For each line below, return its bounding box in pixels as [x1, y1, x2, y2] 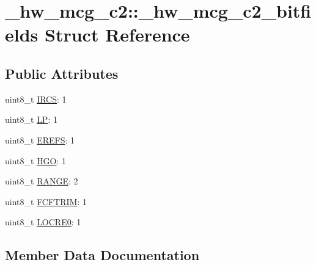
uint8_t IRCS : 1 [5, 92, 67, 105]
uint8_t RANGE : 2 [5, 175, 78, 187]
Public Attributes [5, 64, 119, 82]
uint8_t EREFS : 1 [5, 133, 75, 146]
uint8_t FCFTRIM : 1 [5, 195, 87, 208]
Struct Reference [45, 22, 190, 47]
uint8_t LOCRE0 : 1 [5, 216, 81, 228]
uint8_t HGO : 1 [5, 154, 67, 167]
